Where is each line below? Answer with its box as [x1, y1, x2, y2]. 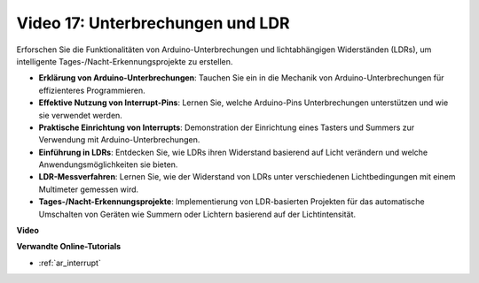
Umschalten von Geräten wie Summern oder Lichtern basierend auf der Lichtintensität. [38, 209, 357, 219]
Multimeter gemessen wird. [38, 184, 139, 195]
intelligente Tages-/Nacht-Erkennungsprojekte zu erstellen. [16, 56, 233, 66]
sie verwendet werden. [38, 110, 123, 120]
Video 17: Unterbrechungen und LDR [16, 13, 290, 33]
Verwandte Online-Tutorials [16, 241, 122, 252]
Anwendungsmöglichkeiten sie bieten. [38, 159, 178, 170]
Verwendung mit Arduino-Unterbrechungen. [38, 134, 200, 145]
